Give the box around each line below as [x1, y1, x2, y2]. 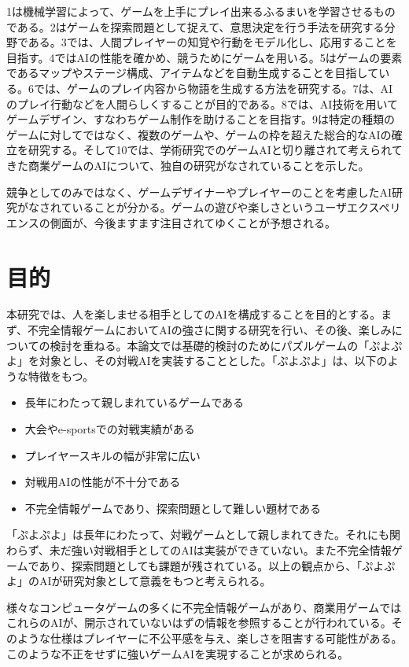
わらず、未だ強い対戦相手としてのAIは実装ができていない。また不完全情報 [6, 541, 392, 558]
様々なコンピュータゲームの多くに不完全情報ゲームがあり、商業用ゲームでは [6, 599, 402, 615]
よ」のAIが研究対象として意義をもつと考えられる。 [6, 573, 271, 589]
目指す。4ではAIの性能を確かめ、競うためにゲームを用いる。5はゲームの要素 [6, 49, 403, 65]
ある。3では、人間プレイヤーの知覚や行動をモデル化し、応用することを [28, 34, 397, 50]
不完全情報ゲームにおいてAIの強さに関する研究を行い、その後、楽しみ [28, 322, 392, 338]
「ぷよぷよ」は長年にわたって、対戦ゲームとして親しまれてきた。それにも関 [6, 526, 400, 543]
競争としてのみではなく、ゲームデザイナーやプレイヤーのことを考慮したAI [6, 183, 392, 200]
